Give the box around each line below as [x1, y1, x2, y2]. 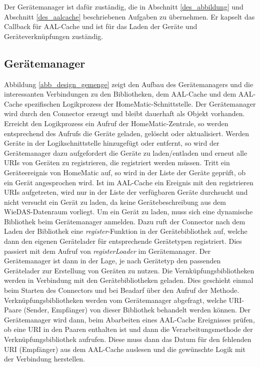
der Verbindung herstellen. [4, 353, 85, 364]
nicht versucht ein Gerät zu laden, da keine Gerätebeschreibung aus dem [4, 196, 226, 207]
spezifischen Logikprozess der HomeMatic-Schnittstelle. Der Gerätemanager [24, 98, 256, 109]
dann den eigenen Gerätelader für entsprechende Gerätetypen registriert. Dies [4, 236, 242, 246]
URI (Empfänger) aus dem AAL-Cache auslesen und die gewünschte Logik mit [4, 343, 245, 354]
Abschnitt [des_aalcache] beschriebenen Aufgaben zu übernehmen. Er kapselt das [4, 11, 255, 22]
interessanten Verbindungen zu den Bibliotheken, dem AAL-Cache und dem [4, 89, 236, 99]
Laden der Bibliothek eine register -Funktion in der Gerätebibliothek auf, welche [4, 226, 247, 236]
